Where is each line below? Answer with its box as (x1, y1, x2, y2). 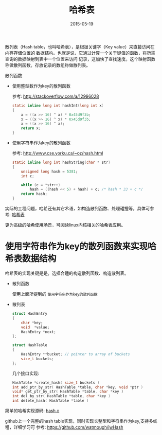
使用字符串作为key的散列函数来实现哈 (5, 241, 157, 252)
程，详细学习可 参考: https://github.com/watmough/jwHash (5, 424, 124, 430)
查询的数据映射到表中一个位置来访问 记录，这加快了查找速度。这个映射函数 (5, 56, 156, 62)
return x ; (21, 126, 41, 131)
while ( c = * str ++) (21, 182, 61, 187)
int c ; (21, 174, 35, 178)
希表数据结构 (5, 253, 57, 264)
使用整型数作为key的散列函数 (12, 83, 71, 88)
